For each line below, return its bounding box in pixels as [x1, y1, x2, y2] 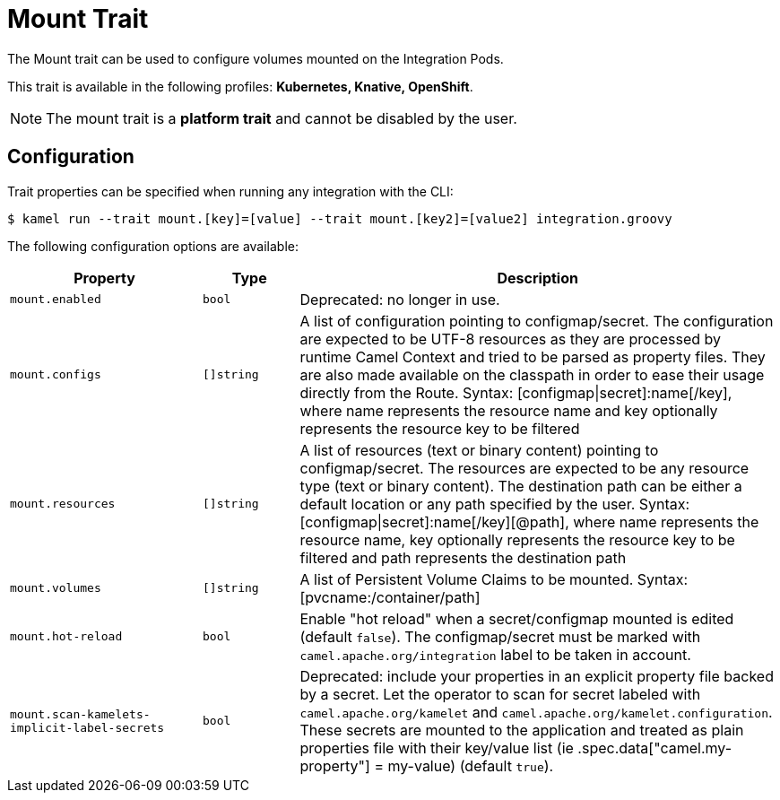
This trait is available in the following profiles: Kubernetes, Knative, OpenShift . [7, 78, 473, 94]
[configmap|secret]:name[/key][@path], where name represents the [299, 512, 759, 531]
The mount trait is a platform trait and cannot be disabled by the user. [46, 109, 517, 127]
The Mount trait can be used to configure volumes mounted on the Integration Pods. [7, 50, 504, 66]
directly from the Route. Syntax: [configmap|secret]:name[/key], [299, 383, 732, 402]
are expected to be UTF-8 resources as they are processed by [299, 329, 722, 348]
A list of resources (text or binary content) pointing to [299, 440, 659, 459]
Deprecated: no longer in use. [299, 290, 500, 309]
